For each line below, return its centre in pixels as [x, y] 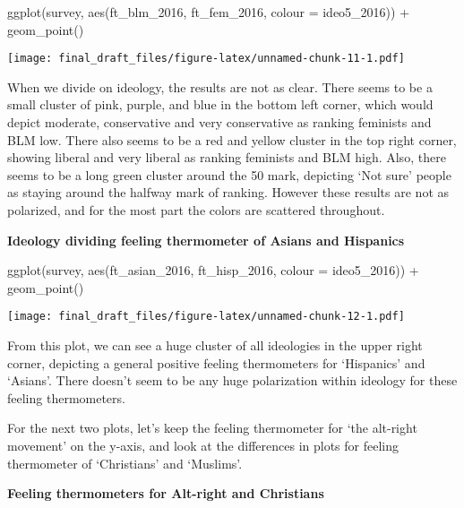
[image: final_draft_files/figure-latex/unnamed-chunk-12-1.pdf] [206, 317]
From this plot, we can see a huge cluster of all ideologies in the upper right [215, 345]
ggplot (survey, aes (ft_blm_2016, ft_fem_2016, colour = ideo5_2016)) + [209, 12]
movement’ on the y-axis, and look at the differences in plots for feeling [203, 445]
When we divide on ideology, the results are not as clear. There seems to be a [220, 86]
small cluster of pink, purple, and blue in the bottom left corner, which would [220, 104]
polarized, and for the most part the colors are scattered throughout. [196, 210]
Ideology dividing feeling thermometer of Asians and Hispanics [206, 240]
